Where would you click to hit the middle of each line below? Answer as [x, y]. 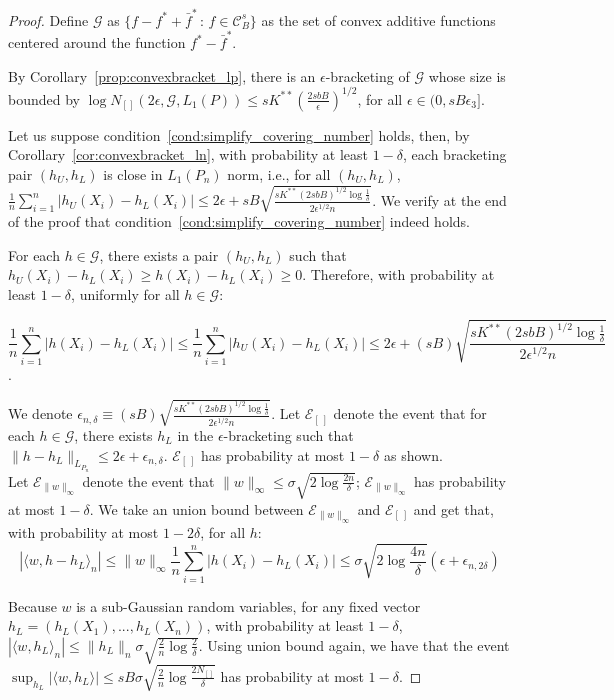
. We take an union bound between [196, 508]
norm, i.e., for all [279, 173]
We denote [40, 413]
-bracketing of [367, 75]
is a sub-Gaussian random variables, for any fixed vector [248, 605]
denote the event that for [410, 413]
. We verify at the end [439, 199]
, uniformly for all [125, 294]
